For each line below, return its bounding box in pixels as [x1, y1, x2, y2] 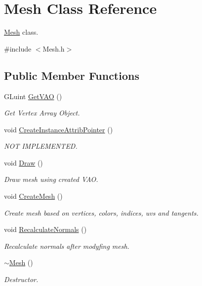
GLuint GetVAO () [4, 91, 62, 101]
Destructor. [4, 274, 39, 285]
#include [4, 43, 32, 54]
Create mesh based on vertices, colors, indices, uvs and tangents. [4, 207, 199, 218]
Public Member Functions [4, 67, 139, 83]
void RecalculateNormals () [4, 224, 87, 234]
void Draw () [4, 157, 43, 168]
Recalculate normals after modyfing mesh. [4, 240, 129, 251]
